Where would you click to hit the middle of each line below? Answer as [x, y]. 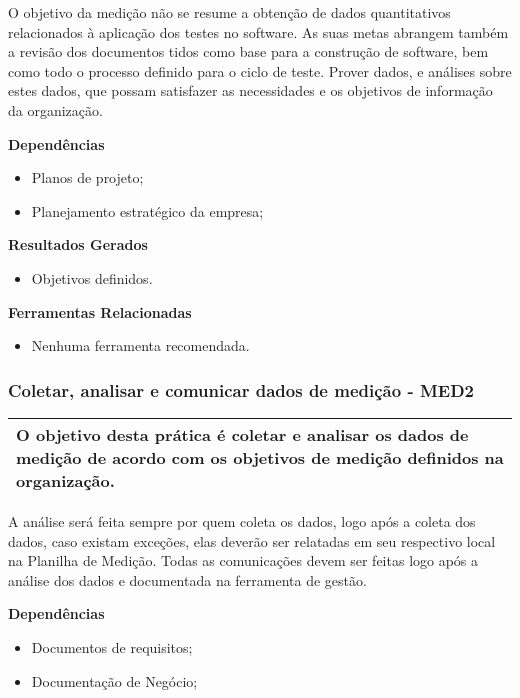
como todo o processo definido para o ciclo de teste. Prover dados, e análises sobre [260, 70]
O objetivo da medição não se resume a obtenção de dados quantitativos [229, 12]
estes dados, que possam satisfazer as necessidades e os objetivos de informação [250, 90]
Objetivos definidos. [92, 277]
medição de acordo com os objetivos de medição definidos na [260, 457]
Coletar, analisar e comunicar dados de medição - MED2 [241, 389]
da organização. [55, 109]
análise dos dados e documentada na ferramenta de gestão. [187, 579]
